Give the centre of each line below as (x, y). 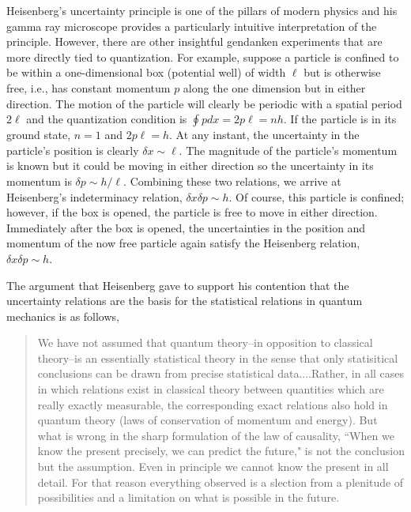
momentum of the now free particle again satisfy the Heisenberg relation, (183, 243)
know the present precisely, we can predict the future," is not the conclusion (221, 451)
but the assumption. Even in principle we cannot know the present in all (213, 467)
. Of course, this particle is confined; (317, 196)
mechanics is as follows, (63, 316)
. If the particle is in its (340, 119)
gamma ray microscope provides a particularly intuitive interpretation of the (192, 26)
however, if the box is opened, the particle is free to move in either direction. (192, 212)
